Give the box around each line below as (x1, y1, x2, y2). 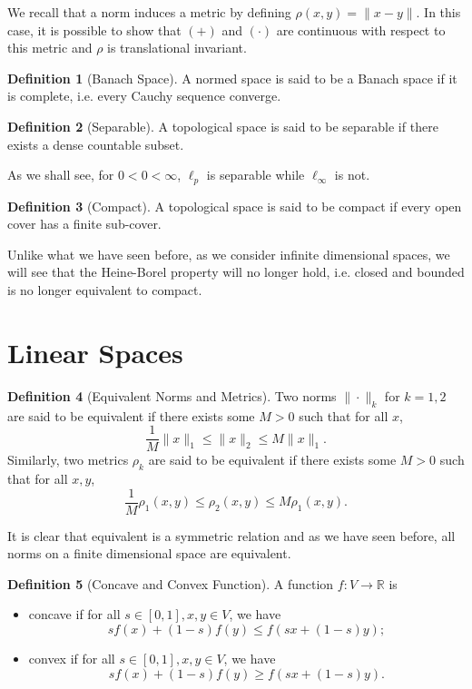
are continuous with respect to (276, 20, 446, 39)
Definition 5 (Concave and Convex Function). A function (7, 574, 334, 593)
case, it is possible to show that (7, 20, 182, 39)
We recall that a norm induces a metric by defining (7, 3, 291, 21)
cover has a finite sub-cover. (7, 214, 162, 233)
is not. (334, 165, 370, 184)
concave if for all (28, 605, 121, 624)
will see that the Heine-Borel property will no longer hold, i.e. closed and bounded (7, 262, 465, 281)
